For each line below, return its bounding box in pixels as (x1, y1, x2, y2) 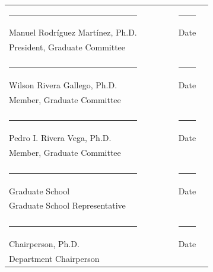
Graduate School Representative (9, 199, 126, 212)
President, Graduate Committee (9, 40, 126, 53)
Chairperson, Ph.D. (9, 237, 80, 249)
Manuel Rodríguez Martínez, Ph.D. (9, 26, 137, 38)
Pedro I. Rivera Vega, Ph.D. (9, 132, 112, 144)
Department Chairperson (9, 252, 100, 264)
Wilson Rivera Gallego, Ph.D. (9, 79, 117, 91)
